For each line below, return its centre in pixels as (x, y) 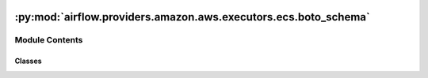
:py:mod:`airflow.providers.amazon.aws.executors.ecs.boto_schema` (192, 17)
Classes (29, 61)
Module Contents (49, 40)
